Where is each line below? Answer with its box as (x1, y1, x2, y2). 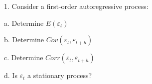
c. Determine (4, 52, 43, 63)
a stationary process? (27, 70, 92, 81)
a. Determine (4, 17, 44, 28)
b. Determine (4, 34, 44, 45)
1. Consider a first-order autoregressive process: (4, 1, 149, 11)
